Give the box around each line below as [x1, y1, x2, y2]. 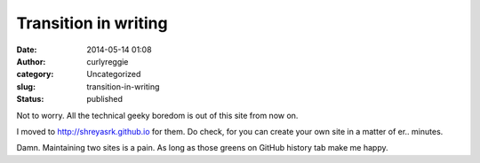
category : [16, 69, 54, 80]
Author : [16, 56, 46, 66]
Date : [16, 44, 37, 55]
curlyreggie [86, 56, 129, 66]
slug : [16, 81, 36, 92]
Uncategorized [86, 69, 141, 80]
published [86, 94, 124, 105]
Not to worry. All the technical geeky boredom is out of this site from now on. [16, 110, 299, 120]
